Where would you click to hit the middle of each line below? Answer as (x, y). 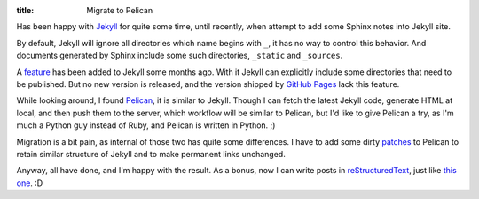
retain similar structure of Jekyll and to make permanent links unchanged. (151, 154)
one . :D (30, 183)
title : (25, 10)
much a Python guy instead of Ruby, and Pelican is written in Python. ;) (146, 125)
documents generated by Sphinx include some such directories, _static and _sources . (180, 56)
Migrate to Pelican (120, 10)
